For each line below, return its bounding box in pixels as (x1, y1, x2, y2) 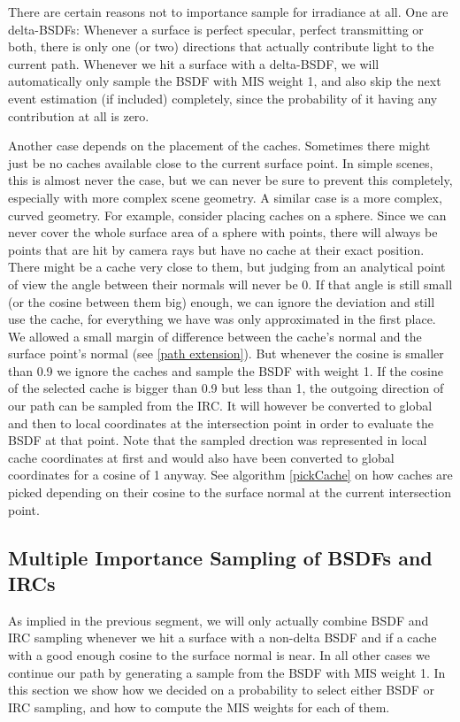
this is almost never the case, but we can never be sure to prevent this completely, (8, 171, 453, 189)
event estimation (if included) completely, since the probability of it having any (8, 88, 438, 107)
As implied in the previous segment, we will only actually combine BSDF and (8, 611, 429, 629)
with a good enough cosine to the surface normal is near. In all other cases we (8, 646, 430, 664)
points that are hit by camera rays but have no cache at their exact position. (8, 240, 425, 258)
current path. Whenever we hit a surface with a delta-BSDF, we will (8, 54, 379, 73)
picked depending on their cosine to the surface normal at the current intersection (8, 483, 451, 502)
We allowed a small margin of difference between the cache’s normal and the (8, 326, 422, 345)
